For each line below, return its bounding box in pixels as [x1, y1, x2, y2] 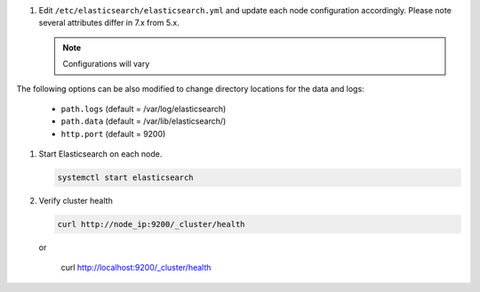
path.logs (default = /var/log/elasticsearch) [60, 103, 227, 114]
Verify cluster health [38, 196, 113, 207]
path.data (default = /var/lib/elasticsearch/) [60, 116, 227, 126]
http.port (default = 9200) [60, 128, 166, 139]
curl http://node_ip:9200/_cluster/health [57, 219, 245, 230]
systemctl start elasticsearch [57, 173, 195, 182]
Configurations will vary [62, 59, 150, 69]
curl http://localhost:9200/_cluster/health [60, 263, 212, 273]
